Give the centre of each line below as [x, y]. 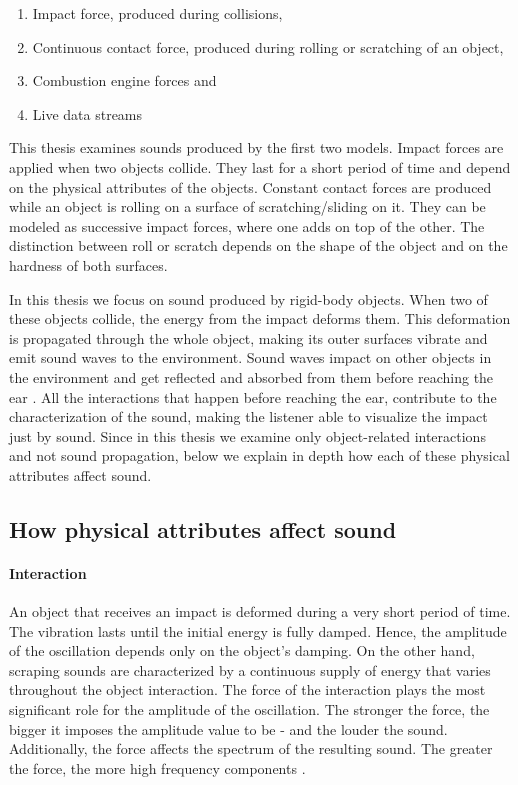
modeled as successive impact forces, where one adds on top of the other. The [247, 225]
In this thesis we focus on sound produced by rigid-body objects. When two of [248, 298]
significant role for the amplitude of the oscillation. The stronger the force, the [249, 709]
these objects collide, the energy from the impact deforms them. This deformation [260, 318]
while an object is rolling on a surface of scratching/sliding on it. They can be [247, 206]
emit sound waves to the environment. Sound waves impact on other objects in [250, 357]
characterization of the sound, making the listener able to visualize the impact [248, 416]
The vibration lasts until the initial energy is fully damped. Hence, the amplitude [258, 630]
